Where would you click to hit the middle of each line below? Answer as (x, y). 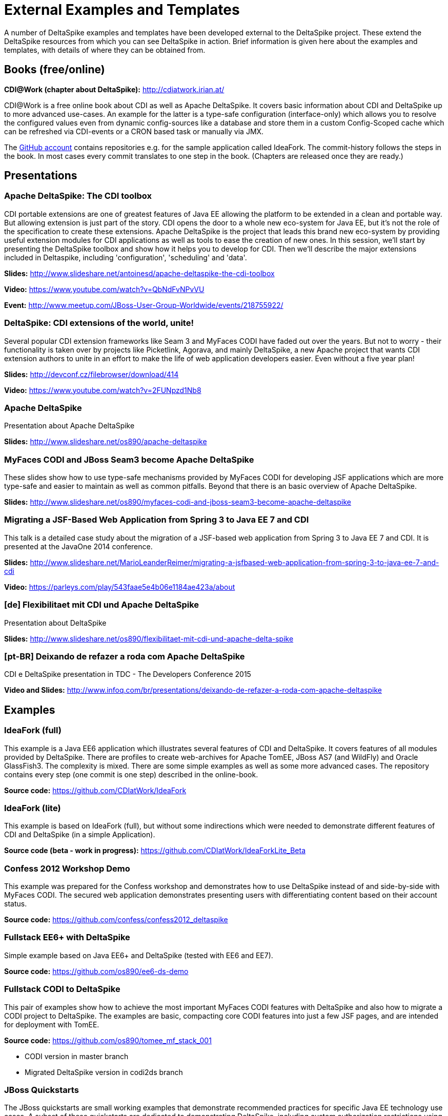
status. (16, 904)
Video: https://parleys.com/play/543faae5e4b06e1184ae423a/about (120, 587)
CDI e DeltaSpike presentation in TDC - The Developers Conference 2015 (128, 674)
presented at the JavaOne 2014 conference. (78, 546)
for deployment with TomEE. (52, 1024)
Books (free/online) (55, 70)
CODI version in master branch (77, 1056)
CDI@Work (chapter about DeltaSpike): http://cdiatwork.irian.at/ (114, 89)
